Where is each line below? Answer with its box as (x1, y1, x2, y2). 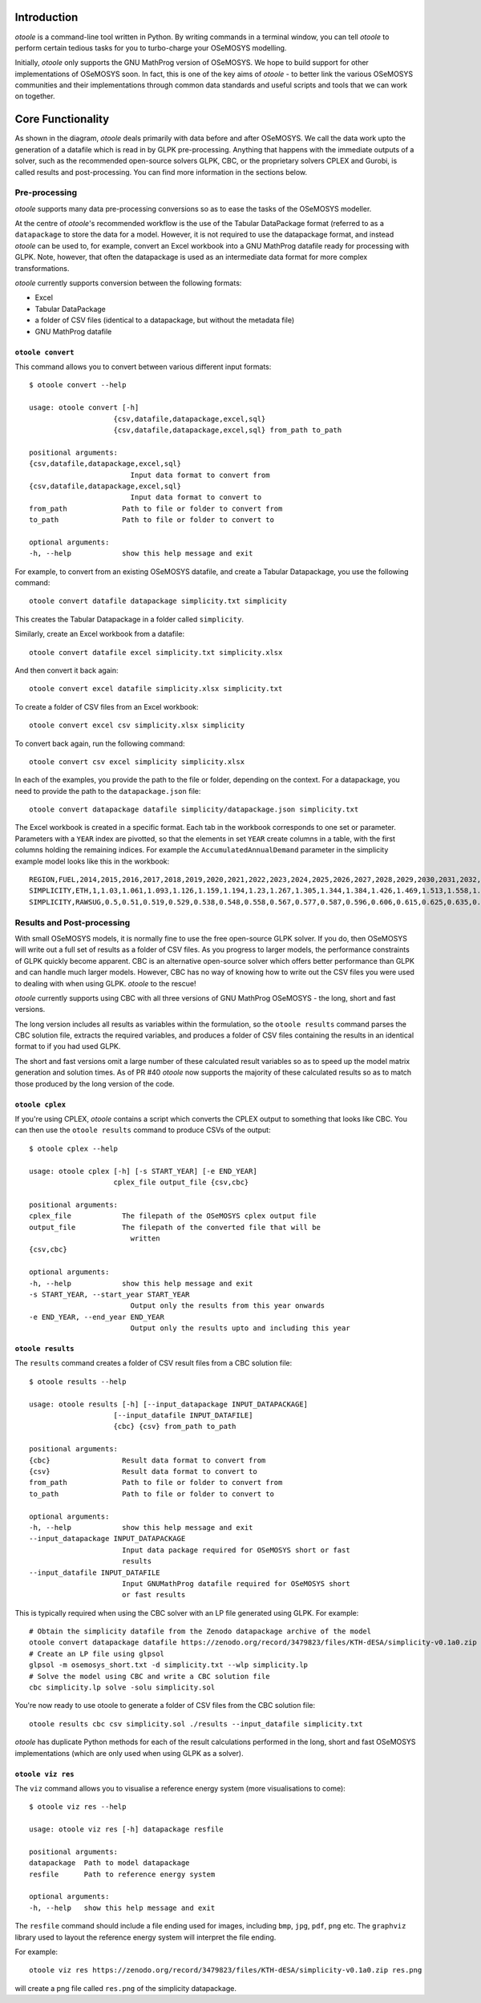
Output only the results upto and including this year (130, 1324, 350, 1333)
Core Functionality (14, 112, 110, 126)
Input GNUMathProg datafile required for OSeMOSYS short (121, 1579, 350, 1588)
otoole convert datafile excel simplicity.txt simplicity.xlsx (29, 648, 283, 657)
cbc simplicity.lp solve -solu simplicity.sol (29, 1683, 216, 1692)
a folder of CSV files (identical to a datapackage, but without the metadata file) (34, 315, 295, 325)
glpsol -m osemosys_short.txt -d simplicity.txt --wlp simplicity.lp (29, 1661, 309, 1669)
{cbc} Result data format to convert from (29, 1455, 266, 1465)
